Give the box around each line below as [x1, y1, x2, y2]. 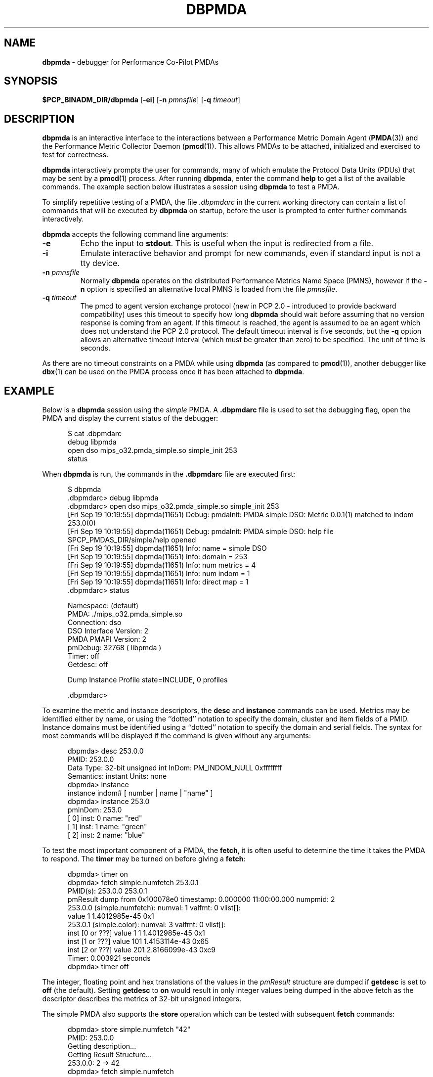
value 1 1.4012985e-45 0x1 [68, 912, 154, 921]
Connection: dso [68, 618, 122, 627]
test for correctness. [42, 150, 109, 159]
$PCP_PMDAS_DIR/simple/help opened [68, 536, 196, 544]
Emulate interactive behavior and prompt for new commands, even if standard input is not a [80, 248, 421, 259]
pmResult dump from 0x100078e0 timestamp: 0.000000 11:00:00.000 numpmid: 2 [68, 895, 335, 904]
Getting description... [68, 1042, 136, 1051]
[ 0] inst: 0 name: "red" [68, 814, 142, 823]
